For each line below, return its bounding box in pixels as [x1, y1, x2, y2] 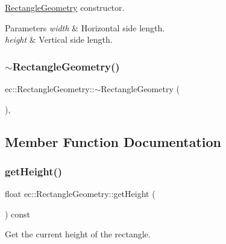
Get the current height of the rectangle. [5, 228, 151, 240]
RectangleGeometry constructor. [5, 1, 125, 13]
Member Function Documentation [5, 132, 222, 151]
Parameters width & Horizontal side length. [5, 21, 165, 34]
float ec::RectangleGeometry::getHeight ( [5, 187, 155, 200]
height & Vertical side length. [5, 33, 113, 46]
